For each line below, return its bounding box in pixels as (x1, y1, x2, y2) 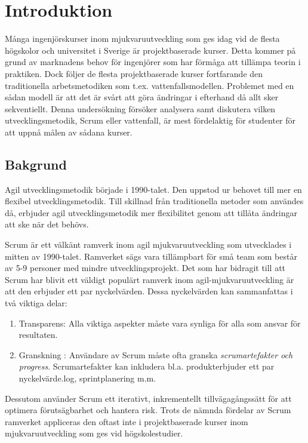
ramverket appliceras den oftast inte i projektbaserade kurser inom (5, 415, 248, 427)
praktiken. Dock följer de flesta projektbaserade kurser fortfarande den (5, 67, 263, 79)
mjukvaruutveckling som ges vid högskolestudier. (5, 427, 183, 439)
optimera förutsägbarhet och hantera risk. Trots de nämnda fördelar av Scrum (5, 404, 291, 416)
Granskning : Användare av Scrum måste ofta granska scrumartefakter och (19, 348, 293, 361)
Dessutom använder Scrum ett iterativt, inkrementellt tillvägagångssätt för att (5, 392, 292, 404)
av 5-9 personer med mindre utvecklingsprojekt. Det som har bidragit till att (5, 262, 286, 274)
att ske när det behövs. (5, 218, 89, 230)
